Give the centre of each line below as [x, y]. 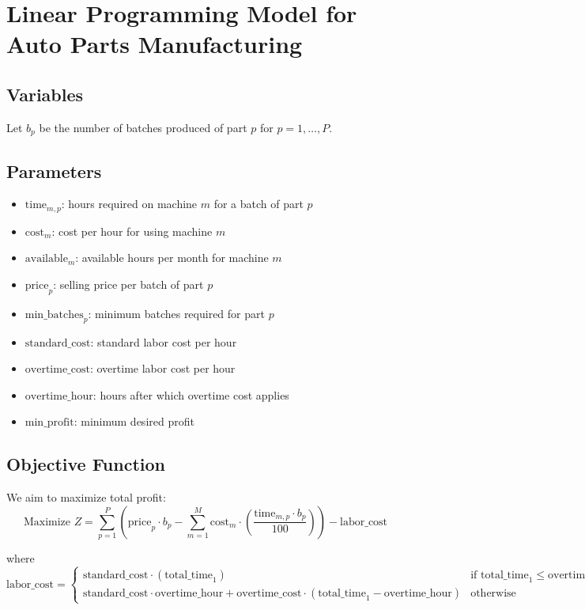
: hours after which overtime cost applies [191, 394]
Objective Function [86, 464]
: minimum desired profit [134, 421]
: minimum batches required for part [176, 313]
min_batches [54, 314]
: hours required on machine [129, 204]
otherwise [493, 594]
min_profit [49, 423]
